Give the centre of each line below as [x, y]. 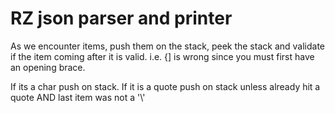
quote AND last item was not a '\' [78, 97]
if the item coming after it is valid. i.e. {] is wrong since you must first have [162, 56]
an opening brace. [48, 67]
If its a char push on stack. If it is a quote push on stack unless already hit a [165, 86]
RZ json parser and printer [121, 18]
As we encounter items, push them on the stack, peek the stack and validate [168, 46]
